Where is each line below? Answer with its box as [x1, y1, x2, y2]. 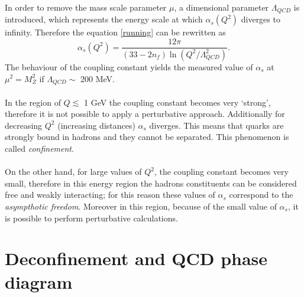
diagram [5, 269, 73, 293]
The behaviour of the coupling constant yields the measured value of [5, 60, 253, 73]
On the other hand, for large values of [5, 165, 142, 178]
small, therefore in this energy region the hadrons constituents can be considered [5, 177, 297, 189]
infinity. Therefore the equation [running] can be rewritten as [5, 26, 226, 38]
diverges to [241, 13, 280, 25]
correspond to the [229, 188, 293, 201]
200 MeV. [80, 72, 115, 84]
